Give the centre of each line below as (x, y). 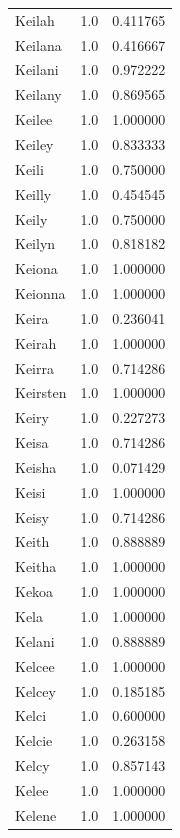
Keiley (34, 143)
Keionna (40, 293)
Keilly (33, 193)
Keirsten (41, 392)
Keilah (35, 19)
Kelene (36, 814)
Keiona (36, 268)
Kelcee (35, 665)
